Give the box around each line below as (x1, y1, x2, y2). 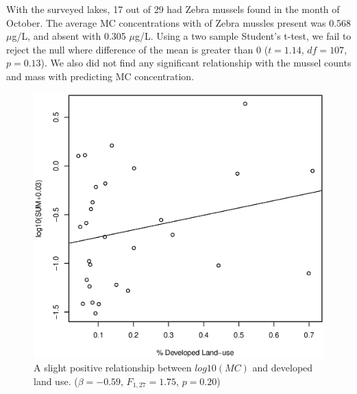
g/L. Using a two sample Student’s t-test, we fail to (134, 29, 352, 43)
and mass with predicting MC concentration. (6, 69, 195, 83)
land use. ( (34, 373, 78, 388)
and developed (252, 360, 313, 375)
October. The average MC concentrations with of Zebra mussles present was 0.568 (6, 15, 352, 29)
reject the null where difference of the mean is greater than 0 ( (6, 42, 269, 56)
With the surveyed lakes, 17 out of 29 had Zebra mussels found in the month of (6, 2, 340, 16)
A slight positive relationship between (34, 360, 192, 375)
